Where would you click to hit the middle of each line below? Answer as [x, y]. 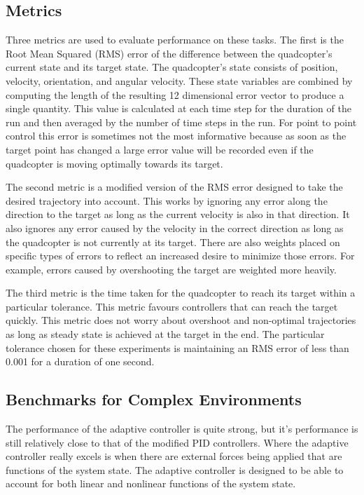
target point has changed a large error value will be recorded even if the [160, 149]
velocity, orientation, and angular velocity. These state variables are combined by [179, 80]
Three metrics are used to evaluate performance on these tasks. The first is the [175, 40]
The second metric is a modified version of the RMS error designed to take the [174, 187]
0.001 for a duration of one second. [80, 361]
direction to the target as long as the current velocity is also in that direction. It [178, 214]
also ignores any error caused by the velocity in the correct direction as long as [175, 228]
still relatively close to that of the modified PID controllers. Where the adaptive [177, 442]
